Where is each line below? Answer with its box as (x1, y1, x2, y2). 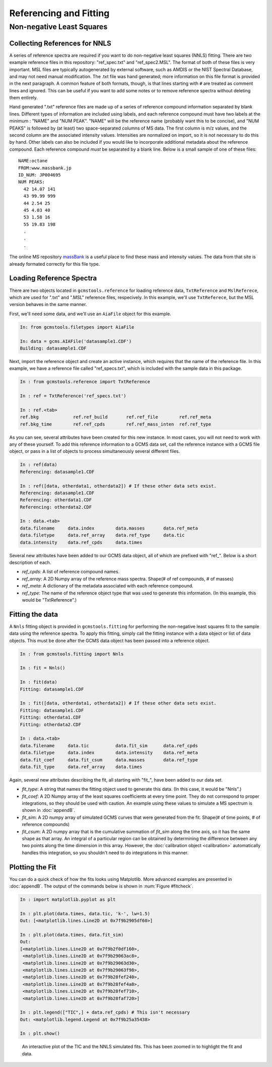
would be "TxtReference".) (22, 597, 77, 603)
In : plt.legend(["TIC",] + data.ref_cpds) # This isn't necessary (20, 1010, 190, 1016)
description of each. (9, 560, 51, 566)
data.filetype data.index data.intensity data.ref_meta (20, 750, 198, 756)
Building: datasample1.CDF (20, 345, 87, 351)
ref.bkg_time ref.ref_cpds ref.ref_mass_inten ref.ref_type (20, 421, 212, 427)
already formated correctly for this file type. (9, 261, 100, 267)
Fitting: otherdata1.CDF (20, 715, 82, 721)
